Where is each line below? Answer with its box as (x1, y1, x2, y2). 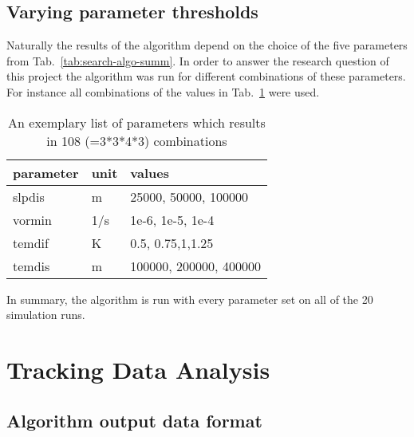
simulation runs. (6, 306, 85, 323)
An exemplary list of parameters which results (8, 112, 266, 132)
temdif (13, 233, 49, 252)
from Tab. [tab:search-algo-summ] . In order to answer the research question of (6, 52, 389, 69)
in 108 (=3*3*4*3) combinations (46, 131, 227, 150)
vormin (13, 210, 52, 229)
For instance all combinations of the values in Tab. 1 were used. (6, 83, 320, 100)
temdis (13, 256, 50, 275)
